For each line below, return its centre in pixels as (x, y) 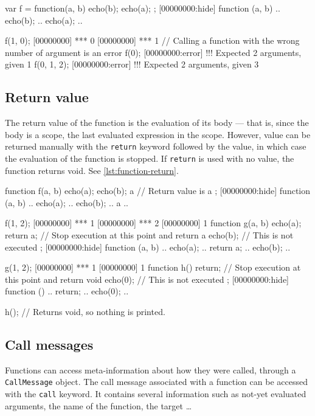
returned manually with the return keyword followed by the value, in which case (156, 146)
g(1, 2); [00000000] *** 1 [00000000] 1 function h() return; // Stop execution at (153, 267)
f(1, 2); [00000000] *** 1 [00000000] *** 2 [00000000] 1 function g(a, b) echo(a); (153, 223)
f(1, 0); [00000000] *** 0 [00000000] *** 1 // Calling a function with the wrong (152, 40)
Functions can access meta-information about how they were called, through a (151, 369)
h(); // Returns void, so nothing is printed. (85, 312)
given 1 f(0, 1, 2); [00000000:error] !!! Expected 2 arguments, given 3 (132, 64)
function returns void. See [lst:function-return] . (92, 170)
